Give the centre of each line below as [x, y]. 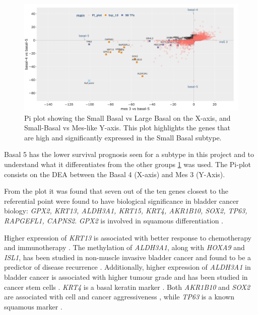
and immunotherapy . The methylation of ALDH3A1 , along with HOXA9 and [124, 247]
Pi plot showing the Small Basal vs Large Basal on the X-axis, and [127, 117]
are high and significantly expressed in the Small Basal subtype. [123, 137]
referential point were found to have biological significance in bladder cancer [121, 201]
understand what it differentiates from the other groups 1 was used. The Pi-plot [127, 164]
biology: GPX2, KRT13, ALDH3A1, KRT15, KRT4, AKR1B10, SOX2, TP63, [126, 211]
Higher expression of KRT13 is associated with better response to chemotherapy [128, 237]
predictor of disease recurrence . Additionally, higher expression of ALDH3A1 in [127, 267]
